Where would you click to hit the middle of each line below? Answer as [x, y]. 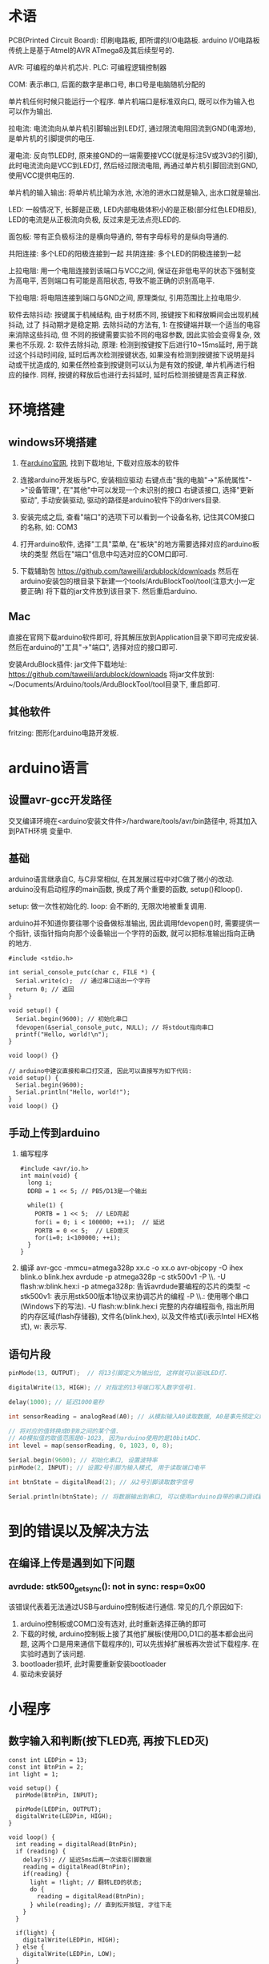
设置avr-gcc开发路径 [60, 800]
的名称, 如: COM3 [48, 526]
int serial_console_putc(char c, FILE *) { [82, 973]
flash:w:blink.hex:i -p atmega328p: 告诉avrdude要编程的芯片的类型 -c [135, 1286]
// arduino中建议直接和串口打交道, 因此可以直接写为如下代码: [100, 1071]
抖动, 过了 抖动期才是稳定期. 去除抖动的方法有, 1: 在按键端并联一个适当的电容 [134, 325]
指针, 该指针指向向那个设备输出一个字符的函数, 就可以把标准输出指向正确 [134, 934]
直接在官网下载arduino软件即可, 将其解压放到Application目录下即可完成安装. [134, 637]
